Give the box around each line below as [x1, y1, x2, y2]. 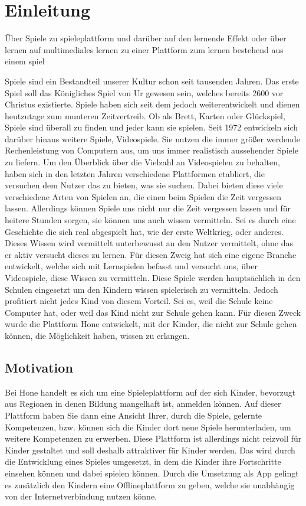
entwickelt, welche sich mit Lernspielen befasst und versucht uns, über [5, 260, 258, 272]
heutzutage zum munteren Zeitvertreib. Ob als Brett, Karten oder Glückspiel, [5, 109, 285, 122]
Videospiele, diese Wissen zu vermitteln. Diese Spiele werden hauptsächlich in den [5, 272, 301, 283]
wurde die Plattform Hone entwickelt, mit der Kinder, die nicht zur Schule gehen [5, 318, 297, 330]
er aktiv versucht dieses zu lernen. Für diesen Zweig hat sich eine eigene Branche [5, 248, 297, 260]
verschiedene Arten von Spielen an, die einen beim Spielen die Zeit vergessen [5, 190, 281, 203]
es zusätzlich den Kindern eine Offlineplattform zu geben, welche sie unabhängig [5, 478, 295, 491]
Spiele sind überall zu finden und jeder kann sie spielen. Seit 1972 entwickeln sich [5, 121, 298, 133]
